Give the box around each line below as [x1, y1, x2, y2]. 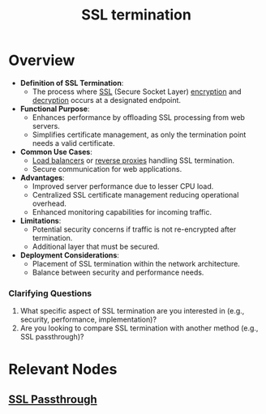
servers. [32, 121, 61, 130]
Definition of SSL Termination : [19, 78, 124, 87]
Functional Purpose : [19, 104, 90, 113]
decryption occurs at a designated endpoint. [32, 95, 181, 105]
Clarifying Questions [8, 288, 92, 299]
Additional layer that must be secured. [32, 241, 160, 251]
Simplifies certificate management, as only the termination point [32, 130, 247, 139]
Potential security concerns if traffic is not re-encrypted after [32, 224, 237, 234]
